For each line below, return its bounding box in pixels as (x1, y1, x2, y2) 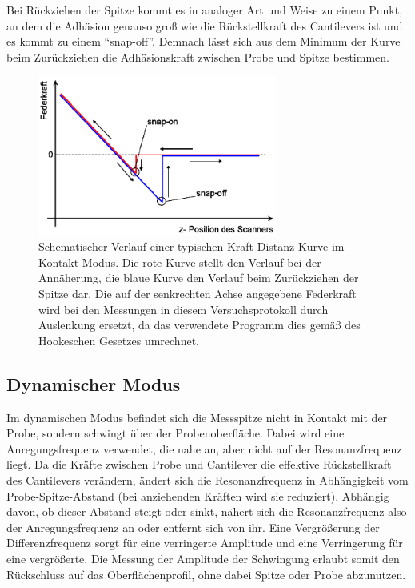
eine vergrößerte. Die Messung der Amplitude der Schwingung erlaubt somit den (6, 550, 400, 566)
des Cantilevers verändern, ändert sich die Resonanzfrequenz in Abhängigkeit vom (6, 471, 409, 488)
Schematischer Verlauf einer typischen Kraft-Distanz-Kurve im (38, 238, 345, 255)
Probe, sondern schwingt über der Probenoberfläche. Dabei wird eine (6, 425, 345, 441)
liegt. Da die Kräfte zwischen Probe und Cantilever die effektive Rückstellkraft (6, 456, 392, 473)
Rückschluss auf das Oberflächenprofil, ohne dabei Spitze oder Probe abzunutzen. (6, 566, 406, 582)
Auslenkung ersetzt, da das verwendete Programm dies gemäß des (38, 316, 361, 333)
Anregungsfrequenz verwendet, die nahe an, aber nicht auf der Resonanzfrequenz (6, 440, 402, 457)
